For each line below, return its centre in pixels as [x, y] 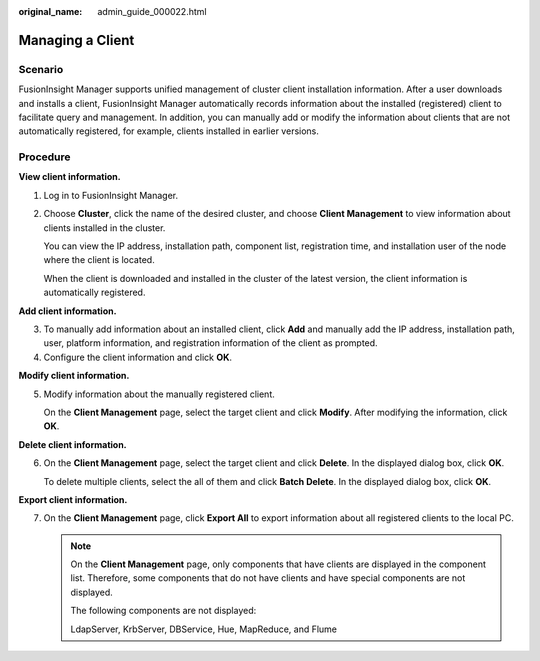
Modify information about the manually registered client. [159, 394]
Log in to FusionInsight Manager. [111, 195]
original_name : [50, 11]
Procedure [44, 157]
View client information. [69, 177]
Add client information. [67, 311]
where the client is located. [99, 260]
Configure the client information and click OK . [138, 357]
